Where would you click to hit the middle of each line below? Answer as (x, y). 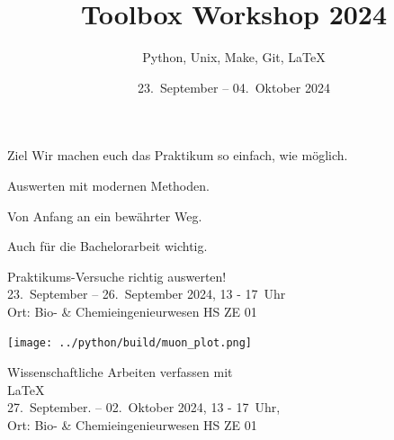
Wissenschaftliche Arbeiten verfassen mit (120, 372)
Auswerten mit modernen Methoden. (108, 185)
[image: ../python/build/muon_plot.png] (130, 343)
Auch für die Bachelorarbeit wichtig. (107, 246)
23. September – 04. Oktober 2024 (234, 87)
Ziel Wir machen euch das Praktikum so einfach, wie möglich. (178, 155)
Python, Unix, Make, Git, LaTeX (234, 57)
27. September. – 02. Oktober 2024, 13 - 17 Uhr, (144, 407)
